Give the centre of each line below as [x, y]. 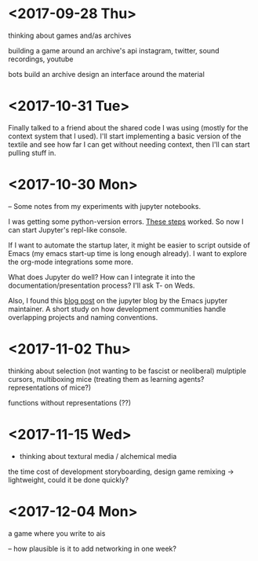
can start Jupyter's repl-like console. [68, 229]
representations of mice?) [50, 387]
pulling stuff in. [32, 152]
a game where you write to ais [57, 533]
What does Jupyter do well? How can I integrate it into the [102, 277]
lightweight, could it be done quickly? [69, 479]
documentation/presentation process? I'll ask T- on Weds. [102, 285]
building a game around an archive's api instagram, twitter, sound [114, 50]
